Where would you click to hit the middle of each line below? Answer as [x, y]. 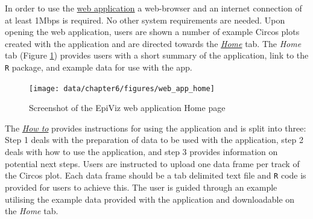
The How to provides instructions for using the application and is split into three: [156, 128]
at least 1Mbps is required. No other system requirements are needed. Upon [145, 20]
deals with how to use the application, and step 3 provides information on [141, 152]
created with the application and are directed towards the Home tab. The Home [153, 43]
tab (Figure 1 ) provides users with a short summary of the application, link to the [157, 55]
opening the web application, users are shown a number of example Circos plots [152, 32]
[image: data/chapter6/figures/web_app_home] [122, 88]
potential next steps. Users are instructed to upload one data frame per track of [152, 163]
